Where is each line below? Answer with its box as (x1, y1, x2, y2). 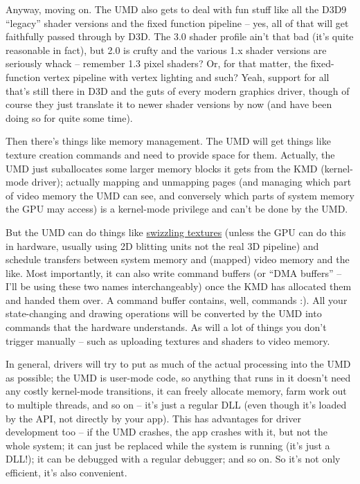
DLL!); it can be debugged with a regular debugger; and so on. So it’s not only (6, 451, 341, 466)
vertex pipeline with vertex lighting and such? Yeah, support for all (43, 69, 330, 84)
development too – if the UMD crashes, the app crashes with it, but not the (6, 424, 327, 439)
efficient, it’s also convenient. (6, 465, 127, 479)
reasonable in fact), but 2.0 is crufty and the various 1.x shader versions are (6, 42, 327, 57)
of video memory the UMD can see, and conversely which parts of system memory (6, 188, 354, 202)
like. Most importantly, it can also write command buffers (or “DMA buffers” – (6, 265, 342, 280)
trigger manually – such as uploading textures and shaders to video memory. (6, 333, 330, 348)
